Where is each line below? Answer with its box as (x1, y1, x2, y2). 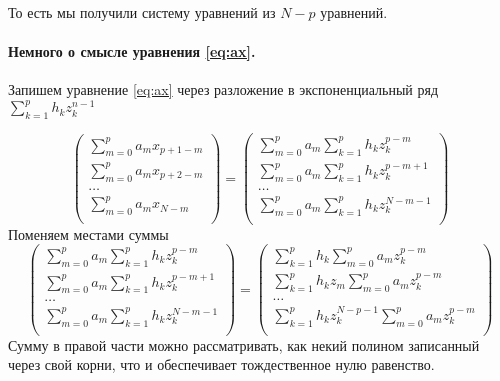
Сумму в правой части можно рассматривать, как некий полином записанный (8, 334, 480, 355)
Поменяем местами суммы (8, 223, 169, 244)
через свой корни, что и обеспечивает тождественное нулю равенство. (8, 354, 435, 375)
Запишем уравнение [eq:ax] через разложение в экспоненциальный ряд (8, 79, 439, 100)
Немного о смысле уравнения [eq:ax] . (8, 41, 256, 62)
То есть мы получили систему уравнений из (8, 2, 276, 22)
